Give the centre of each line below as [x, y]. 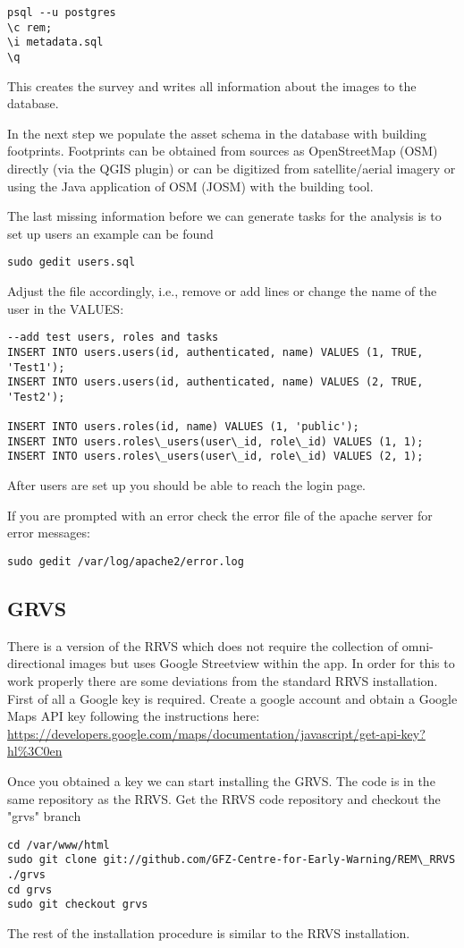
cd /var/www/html [59, 845]
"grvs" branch [44, 816]
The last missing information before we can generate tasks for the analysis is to [224, 216]
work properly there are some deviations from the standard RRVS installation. [223, 680]
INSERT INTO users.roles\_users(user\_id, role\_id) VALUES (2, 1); [215, 457]
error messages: [49, 533]
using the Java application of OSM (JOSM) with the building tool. [190, 186]
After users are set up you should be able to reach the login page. [187, 485]
